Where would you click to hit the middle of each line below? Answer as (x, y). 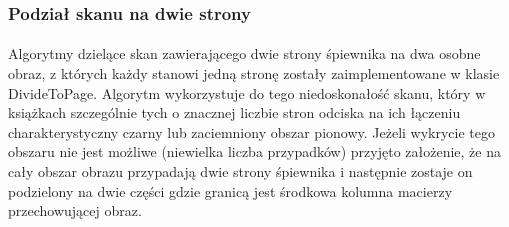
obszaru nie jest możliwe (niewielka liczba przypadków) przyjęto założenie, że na (254, 151)
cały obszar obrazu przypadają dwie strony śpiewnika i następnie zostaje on (240, 171)
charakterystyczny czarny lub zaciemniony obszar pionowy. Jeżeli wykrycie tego (252, 131)
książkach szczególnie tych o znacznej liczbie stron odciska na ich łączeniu (234, 112)
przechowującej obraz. (75, 210)
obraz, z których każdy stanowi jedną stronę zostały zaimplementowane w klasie (254, 73)
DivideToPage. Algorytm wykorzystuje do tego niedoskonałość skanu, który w (247, 92)
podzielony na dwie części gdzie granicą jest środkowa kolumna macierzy (230, 190)
